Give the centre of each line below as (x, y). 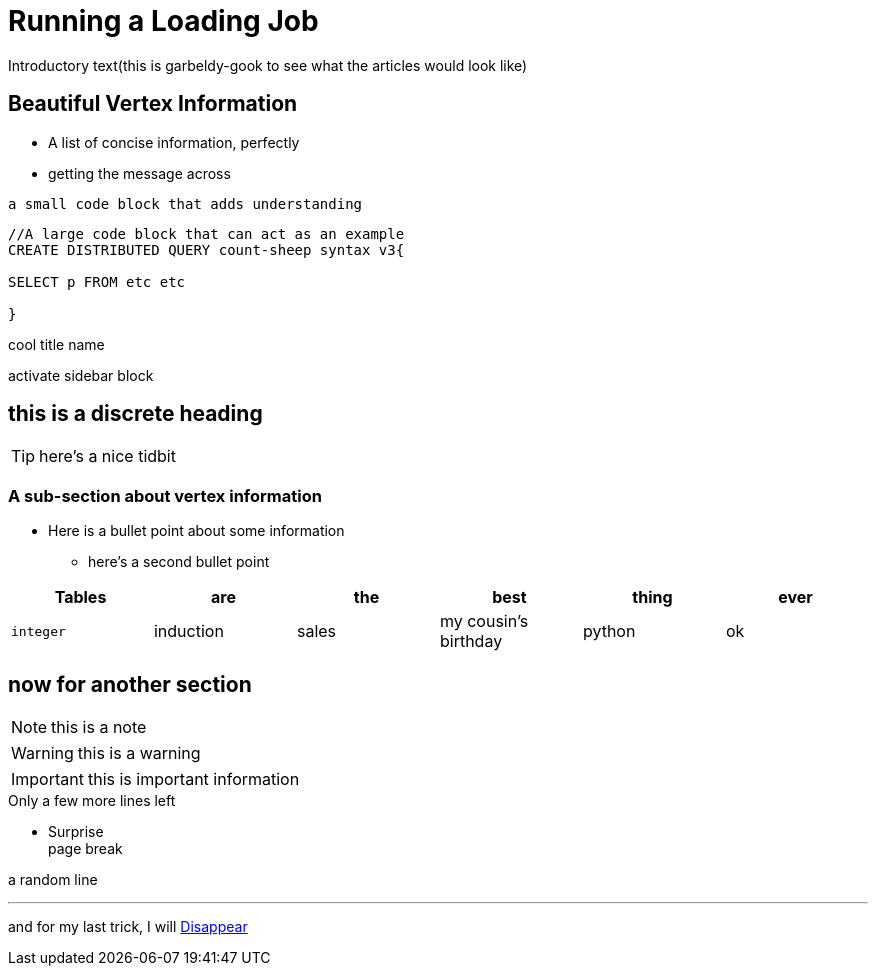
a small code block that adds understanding (185, 203)
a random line (53, 880)
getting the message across (139, 173)
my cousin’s (484, 621)
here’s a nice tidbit (107, 456)
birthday (471, 641)
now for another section (130, 684)
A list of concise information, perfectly (174, 142)
